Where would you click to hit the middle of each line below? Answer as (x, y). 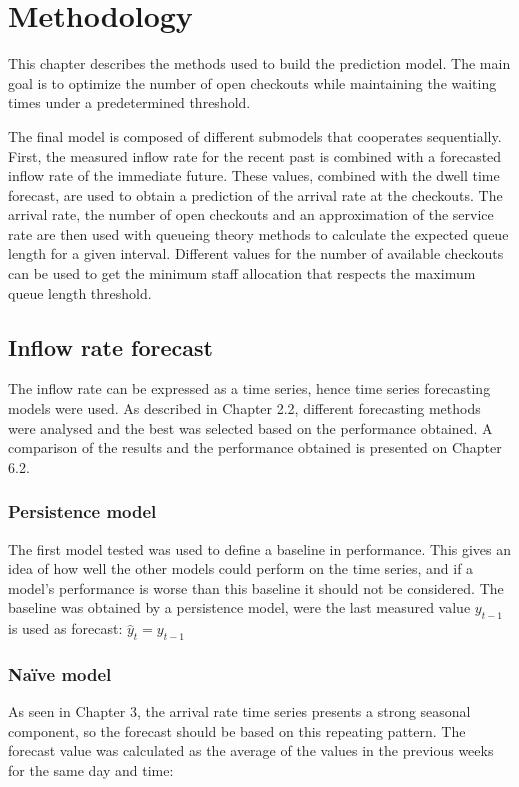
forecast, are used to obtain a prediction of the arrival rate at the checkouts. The (255, 194)
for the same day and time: (91, 770)
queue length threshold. (80, 292)
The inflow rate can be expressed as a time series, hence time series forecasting (249, 388)
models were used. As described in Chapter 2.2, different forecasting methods (244, 408)
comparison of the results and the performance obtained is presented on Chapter (255, 447)
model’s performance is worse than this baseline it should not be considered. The (256, 587)
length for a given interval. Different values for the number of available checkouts (256, 253)
